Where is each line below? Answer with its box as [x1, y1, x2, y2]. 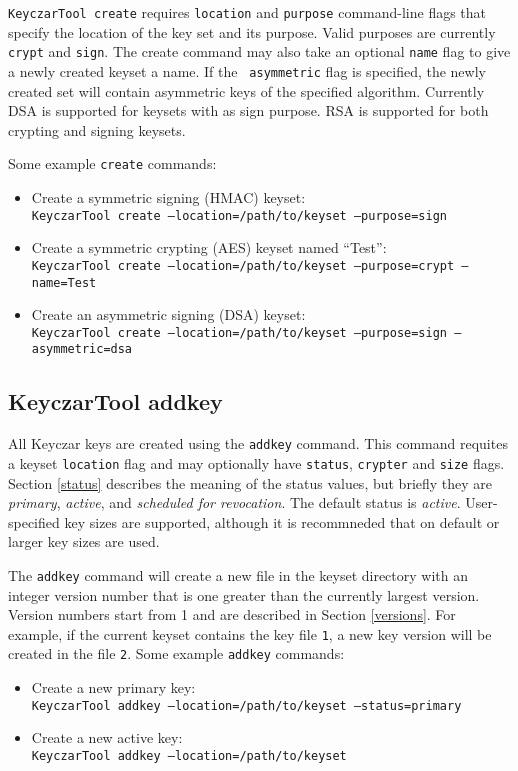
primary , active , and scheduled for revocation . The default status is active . [8, 492, 461, 513]
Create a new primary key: [31, 677, 196, 698]
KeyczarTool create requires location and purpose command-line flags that [8, 2, 487, 22]
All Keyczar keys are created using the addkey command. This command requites [8, 433, 508, 454]
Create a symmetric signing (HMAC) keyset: [31, 187, 306, 207]
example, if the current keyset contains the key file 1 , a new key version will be [8, 623, 492, 644]
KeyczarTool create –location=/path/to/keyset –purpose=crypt [31, 258, 455, 273]
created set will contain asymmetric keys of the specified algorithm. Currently [8, 80, 485, 101]
